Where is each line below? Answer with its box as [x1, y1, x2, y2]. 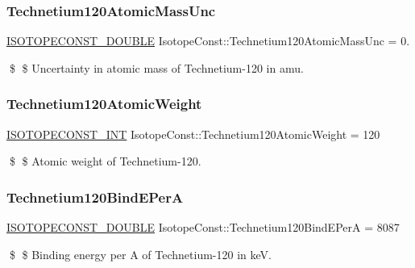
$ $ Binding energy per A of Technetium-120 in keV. [9, 245, 272, 262]
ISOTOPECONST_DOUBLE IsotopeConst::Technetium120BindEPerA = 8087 [6, 219, 400, 236]
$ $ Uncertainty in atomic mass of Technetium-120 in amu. [9, 59, 304, 76]
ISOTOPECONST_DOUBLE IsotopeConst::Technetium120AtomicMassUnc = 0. [6, 32, 410, 49]
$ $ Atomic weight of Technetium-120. [9, 153, 201, 170]
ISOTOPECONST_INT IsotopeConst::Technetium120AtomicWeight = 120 [6, 125, 380, 142]
